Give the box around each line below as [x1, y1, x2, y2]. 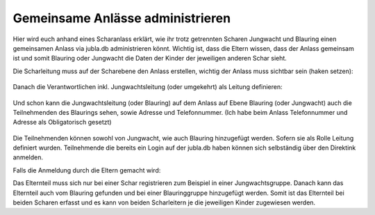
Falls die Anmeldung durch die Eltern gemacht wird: [12, 166, 161, 174]
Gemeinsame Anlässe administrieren [12, 10, 231, 26]
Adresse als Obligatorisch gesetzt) [12, 118, 112, 127]
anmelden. [12, 153, 43, 161]
